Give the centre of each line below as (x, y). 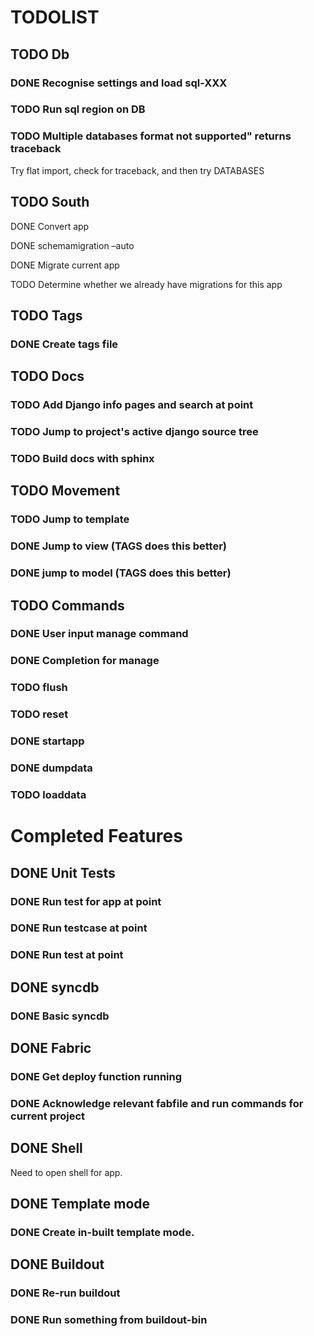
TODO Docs (47, 376)
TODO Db (40, 54)
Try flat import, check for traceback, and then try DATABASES (137, 170)
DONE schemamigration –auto (72, 245)
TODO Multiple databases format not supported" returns (151, 136)
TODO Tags (46, 315)
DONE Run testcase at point (79, 928)
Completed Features (96, 836)
